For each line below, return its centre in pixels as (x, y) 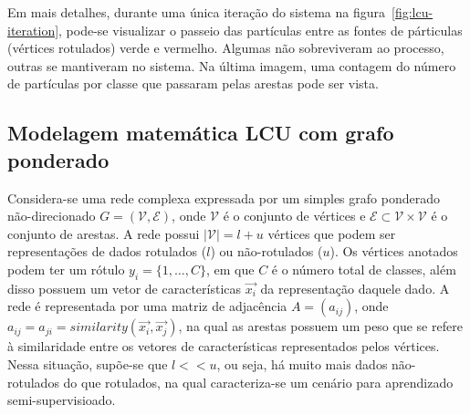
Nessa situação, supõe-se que (88, 363)
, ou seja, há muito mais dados (302, 363)
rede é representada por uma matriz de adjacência (147, 306)
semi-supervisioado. (62, 400)
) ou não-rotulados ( (266, 251)
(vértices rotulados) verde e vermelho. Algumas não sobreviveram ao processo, (226, 48)
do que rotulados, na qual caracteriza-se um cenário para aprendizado (258, 382)
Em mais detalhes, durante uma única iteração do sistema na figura (196, 12)
